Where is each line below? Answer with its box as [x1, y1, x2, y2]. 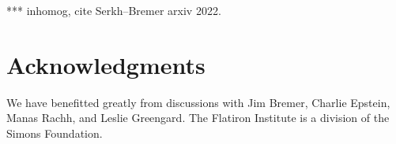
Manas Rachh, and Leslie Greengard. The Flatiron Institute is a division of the [6, 109, 390, 126]
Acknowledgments [6, 48, 206, 80]
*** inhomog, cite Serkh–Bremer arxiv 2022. [6, 2, 221, 18]
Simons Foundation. [6, 124, 103, 141]
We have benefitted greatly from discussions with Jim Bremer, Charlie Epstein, [6, 94, 390, 110]
